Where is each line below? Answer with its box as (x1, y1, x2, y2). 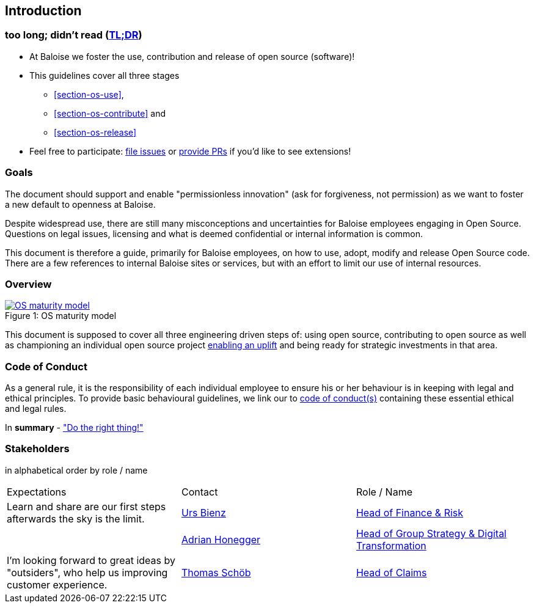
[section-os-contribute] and (54, 108, 166, 119)
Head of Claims (356, 566, 427, 579)
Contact (181, 485, 218, 498)
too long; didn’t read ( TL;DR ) (5, 29, 142, 42)
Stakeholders (5, 442, 70, 455)
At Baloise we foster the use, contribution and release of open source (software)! (29, 51, 355, 62)
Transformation (356, 539, 426, 552)
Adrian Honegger (181, 533, 261, 546)
